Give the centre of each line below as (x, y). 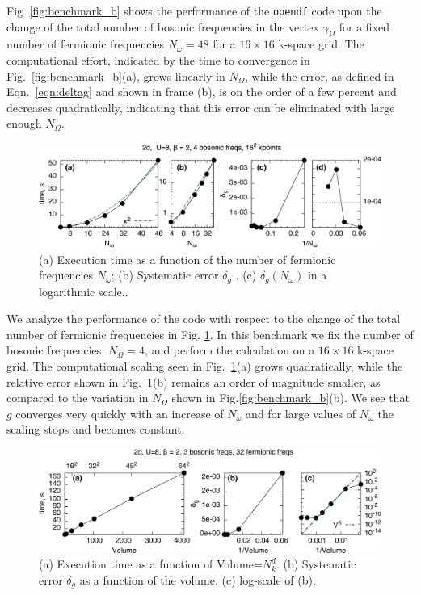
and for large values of (301, 413)
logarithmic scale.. (84, 291)
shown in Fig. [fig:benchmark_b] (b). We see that (290, 398)
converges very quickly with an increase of (120, 413)
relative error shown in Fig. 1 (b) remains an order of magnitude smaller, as (194, 381)
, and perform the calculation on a (230, 350)
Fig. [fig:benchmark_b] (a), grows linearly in (116, 75)
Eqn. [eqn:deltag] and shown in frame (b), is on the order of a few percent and (202, 92)
